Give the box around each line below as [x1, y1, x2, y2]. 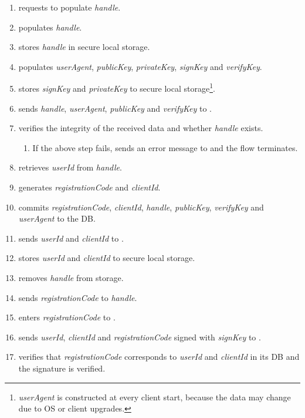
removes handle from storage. [18, 271, 124, 283]
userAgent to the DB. [18, 212, 96, 225]
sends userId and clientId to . [18, 232, 124, 244]
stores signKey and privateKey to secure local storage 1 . [18, 81, 215, 95]
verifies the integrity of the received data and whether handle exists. [18, 122, 263, 134]
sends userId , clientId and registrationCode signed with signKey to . [18, 330, 261, 343]
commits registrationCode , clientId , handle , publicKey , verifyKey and [18, 200, 264, 213]
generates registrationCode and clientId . [18, 181, 161, 193]
